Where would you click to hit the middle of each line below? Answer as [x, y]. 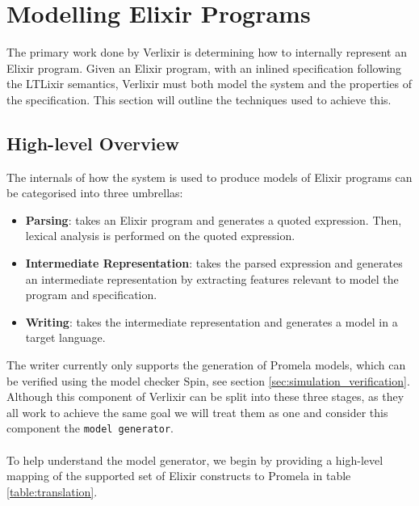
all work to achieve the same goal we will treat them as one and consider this [197, 412]
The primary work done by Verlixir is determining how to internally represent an [207, 52]
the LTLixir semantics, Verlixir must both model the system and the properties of [209, 84]
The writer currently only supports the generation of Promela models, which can [206, 365]
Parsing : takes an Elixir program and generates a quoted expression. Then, [214, 219]
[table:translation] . [52, 491]
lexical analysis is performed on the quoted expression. [160, 236]
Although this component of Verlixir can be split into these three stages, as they [205, 396]
